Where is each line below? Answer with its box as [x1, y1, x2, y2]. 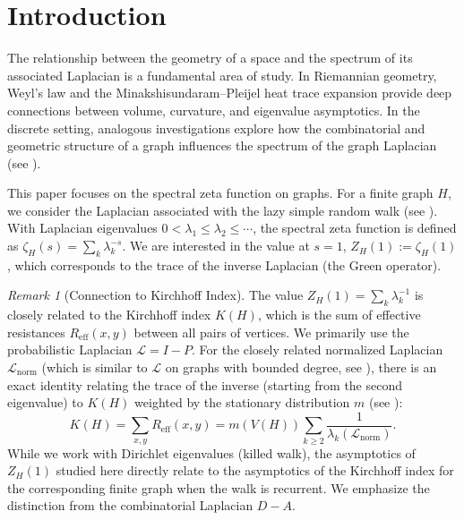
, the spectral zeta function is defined [253, 218, 457, 237]
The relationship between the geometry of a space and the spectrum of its [7, 48, 413, 67]
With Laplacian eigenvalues [7, 218, 158, 237]
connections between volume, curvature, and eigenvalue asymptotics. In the [7, 100, 420, 119]
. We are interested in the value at [122, 236, 310, 255]
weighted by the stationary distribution [134, 393, 350, 412]
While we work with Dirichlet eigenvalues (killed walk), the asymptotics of [7, 443, 416, 462]
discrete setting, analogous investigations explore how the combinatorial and [7, 118, 425, 137]
